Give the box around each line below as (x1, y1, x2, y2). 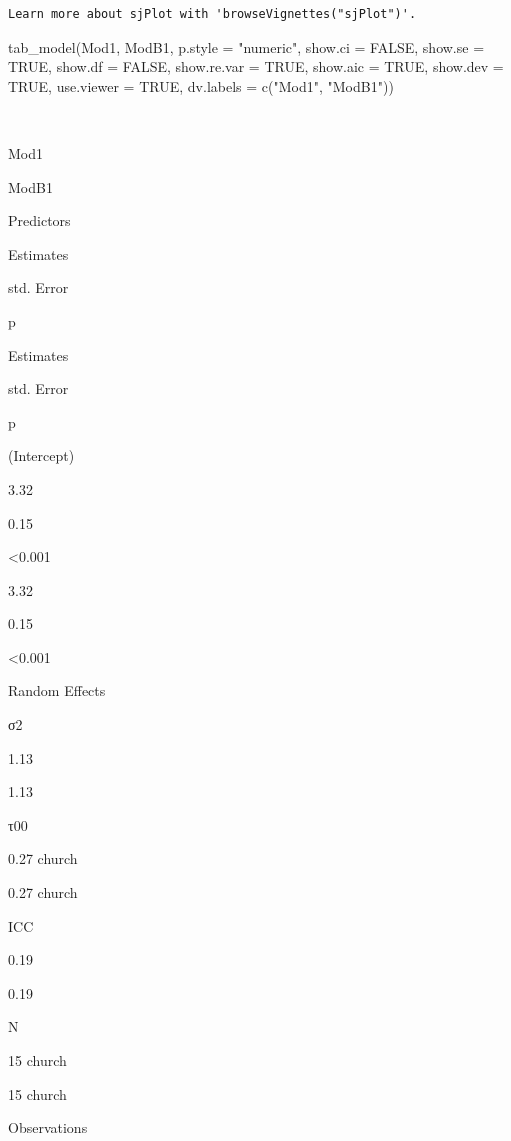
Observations (8, 1117, 88, 1138)
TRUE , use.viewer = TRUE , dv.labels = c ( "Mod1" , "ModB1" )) (8, 75, 394, 96)
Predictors (8, 210, 71, 231)
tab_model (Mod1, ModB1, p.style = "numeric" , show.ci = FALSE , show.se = (8, 36, 485, 57)
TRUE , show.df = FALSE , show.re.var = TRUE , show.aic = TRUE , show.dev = (8, 56, 504, 77)
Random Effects (8, 680, 106, 701)
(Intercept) (8, 445, 75, 466)
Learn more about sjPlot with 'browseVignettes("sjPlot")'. (8, 7, 417, 21)
